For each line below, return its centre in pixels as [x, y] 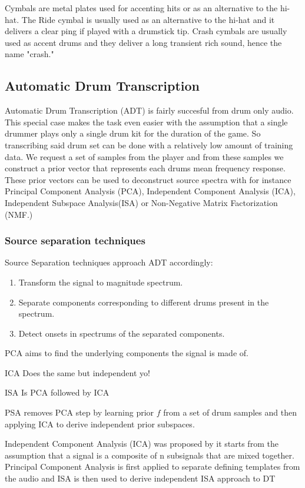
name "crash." [29, 54]
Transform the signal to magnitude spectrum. [101, 282]
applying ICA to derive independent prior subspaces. [100, 424]
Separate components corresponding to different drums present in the [144, 302]
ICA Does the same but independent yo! [77, 372]
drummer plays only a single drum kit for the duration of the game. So [133, 133]
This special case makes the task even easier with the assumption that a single [146, 122]
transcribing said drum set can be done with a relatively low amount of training [149, 145]
